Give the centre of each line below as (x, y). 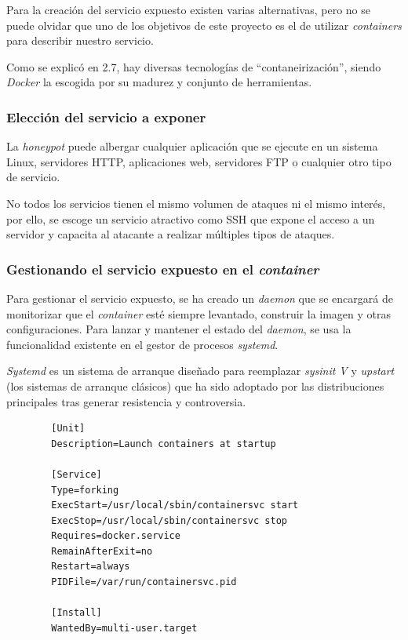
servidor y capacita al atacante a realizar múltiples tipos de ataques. (171, 234)
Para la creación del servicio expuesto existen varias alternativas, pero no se (189, 9)
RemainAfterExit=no (102, 551)
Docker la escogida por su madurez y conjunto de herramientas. (159, 82)
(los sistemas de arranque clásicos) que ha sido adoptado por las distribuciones (195, 385)
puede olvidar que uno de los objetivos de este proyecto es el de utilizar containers (204, 25)
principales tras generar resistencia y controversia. (126, 401)
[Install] (76, 613)
